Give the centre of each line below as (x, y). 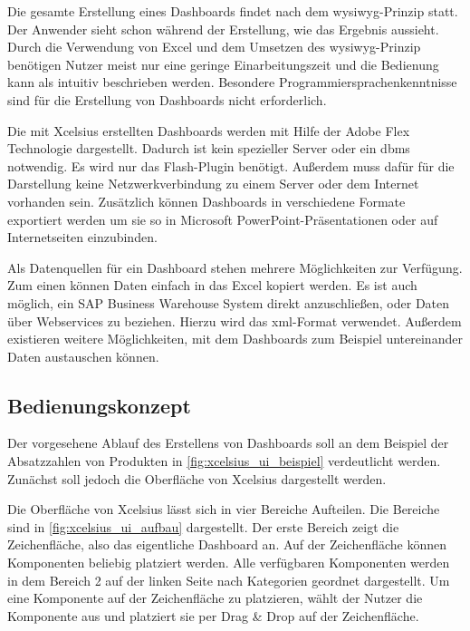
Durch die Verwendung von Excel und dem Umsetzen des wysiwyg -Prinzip (214, 47)
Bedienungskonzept (99, 405)
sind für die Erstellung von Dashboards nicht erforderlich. (167, 99)
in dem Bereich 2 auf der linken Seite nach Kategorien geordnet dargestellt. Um (229, 580)
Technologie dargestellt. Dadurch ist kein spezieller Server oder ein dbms (209, 148)
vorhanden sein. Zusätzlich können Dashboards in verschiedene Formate (206, 201)
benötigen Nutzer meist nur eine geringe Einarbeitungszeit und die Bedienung (223, 64)
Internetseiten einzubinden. (82, 237)
